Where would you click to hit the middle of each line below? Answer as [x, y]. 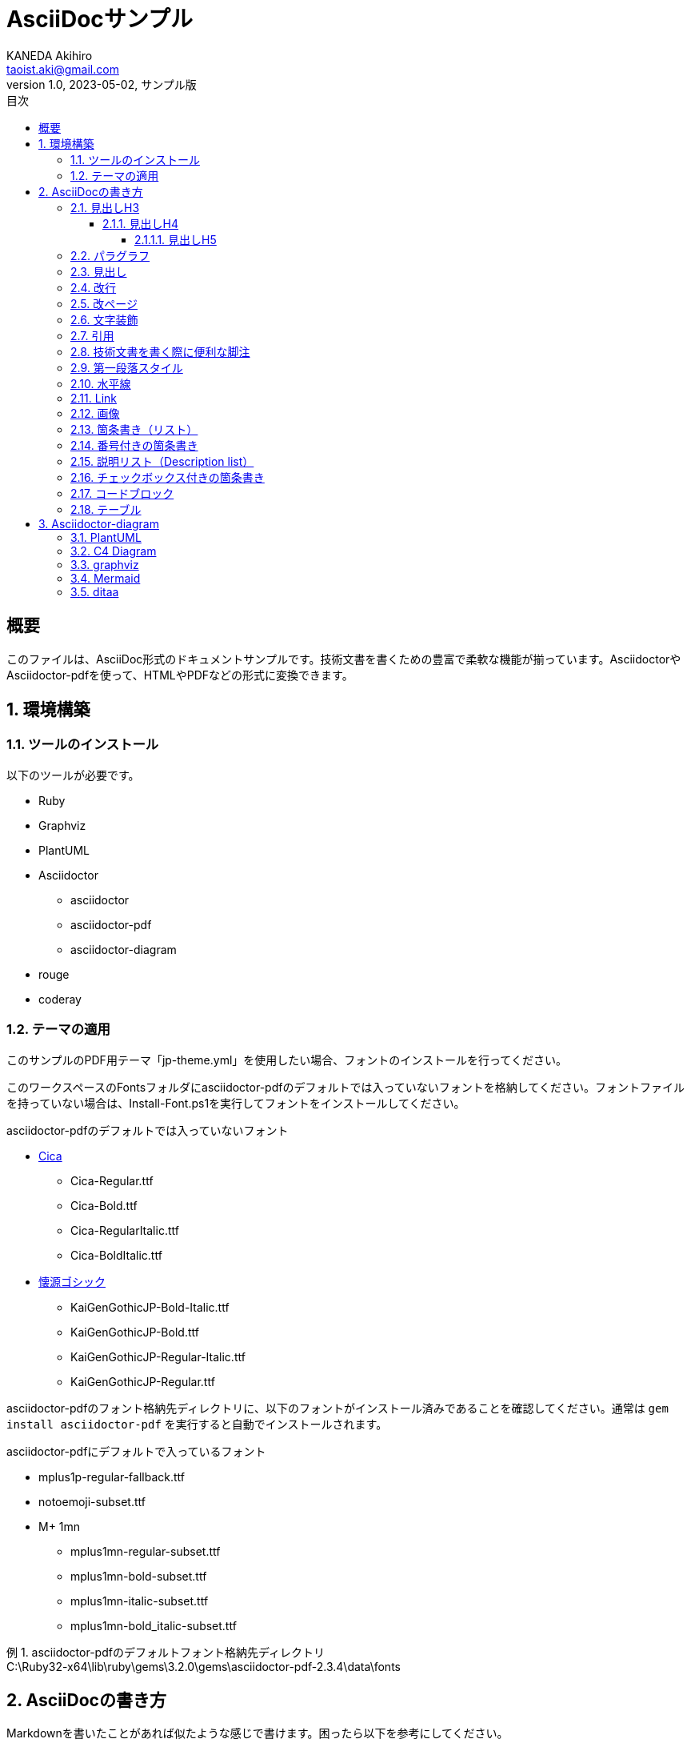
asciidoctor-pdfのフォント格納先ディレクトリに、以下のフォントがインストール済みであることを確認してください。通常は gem [338, 1408]
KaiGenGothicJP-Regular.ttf [143, 1381]
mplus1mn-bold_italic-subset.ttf [154, 1625]
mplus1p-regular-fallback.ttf [112, 1477]
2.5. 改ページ [104, 303]
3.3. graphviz [105, 564]
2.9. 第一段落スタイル [127, 367]
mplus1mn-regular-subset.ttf [146, 1551]
